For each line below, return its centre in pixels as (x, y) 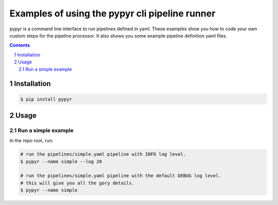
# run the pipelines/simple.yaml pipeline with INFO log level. (103, 154)
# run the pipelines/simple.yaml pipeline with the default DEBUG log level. (121, 176)
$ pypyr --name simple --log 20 (61, 161)
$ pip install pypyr (46, 99)
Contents (20, 45)
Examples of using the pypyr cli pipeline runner (112, 13)
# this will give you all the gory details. (77, 183)
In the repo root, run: (31, 141)
